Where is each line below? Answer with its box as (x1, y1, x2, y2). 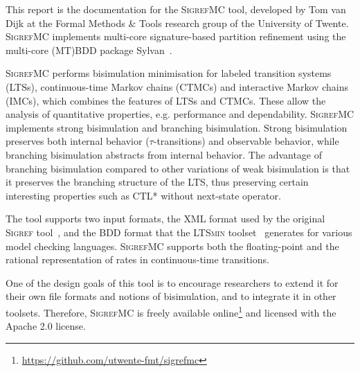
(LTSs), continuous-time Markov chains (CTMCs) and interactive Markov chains (6, 79, 348, 94)
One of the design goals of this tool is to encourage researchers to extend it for (6, 275, 339, 290)
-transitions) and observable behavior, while (153, 134, 339, 148)
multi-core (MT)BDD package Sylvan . (6, 42, 172, 57)
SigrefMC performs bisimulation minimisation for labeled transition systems (6, 66, 332, 80)
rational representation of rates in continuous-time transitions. (6, 252, 269, 267)
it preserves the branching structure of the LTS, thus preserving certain (6, 175, 309, 189)
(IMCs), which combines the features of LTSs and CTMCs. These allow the (6, 93, 326, 107)
